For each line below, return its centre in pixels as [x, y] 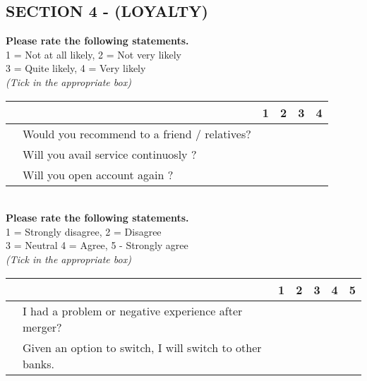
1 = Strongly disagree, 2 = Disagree [84, 231]
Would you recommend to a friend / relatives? [137, 133]
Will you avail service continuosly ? [110, 154]
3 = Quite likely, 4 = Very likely [76, 68]
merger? [42, 327]
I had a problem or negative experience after [133, 310]
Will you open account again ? [98, 174]
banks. [38, 363]
